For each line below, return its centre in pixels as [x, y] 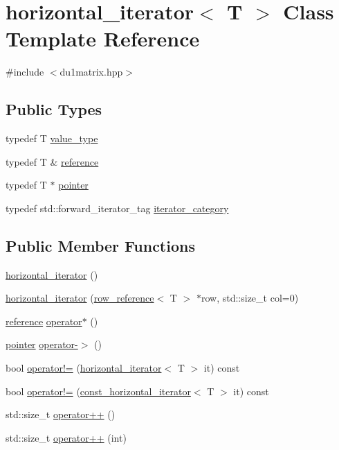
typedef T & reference [52, 161]
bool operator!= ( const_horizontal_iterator [98, 391]
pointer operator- [42, 344]
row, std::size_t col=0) [250, 298]
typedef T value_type [52, 138]
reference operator [44, 321]
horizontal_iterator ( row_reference [80, 298]
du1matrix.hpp [91, 72]
